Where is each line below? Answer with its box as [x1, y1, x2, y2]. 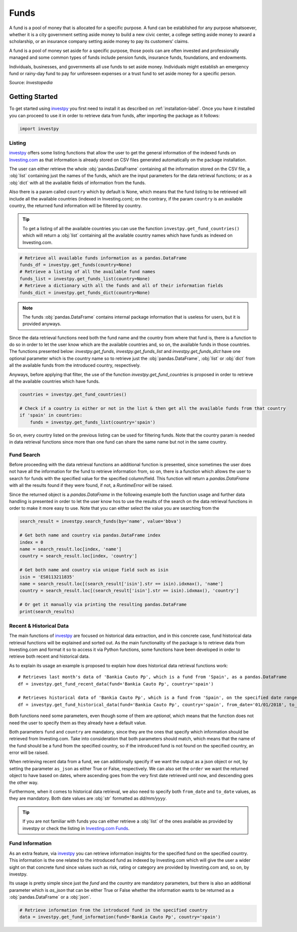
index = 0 [19, 540, 44, 545]
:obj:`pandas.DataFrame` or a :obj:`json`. [9, 894, 92, 900]
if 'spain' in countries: [19, 412, 83, 418]
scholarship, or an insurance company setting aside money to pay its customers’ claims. [9, 39, 189, 45]
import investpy [19, 126, 59, 131]
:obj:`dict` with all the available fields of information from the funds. [9, 180, 146, 186]
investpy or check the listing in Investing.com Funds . [22, 825, 130, 831]
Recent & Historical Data [9, 622, 69, 629]
